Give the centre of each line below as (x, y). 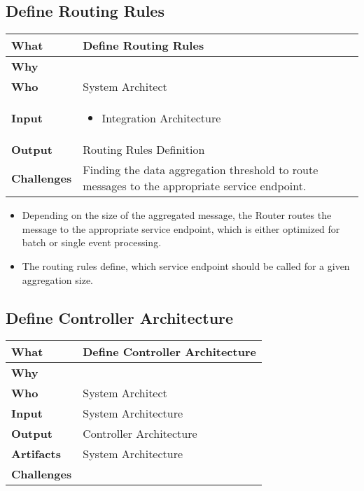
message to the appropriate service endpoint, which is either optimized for (181, 228)
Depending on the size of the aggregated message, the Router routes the (177, 215)
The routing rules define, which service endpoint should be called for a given (186, 265)
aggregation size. (58, 279)
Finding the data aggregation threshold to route (201, 170)
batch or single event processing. (92, 242)
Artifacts (36, 454)
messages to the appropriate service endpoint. (195, 186)
